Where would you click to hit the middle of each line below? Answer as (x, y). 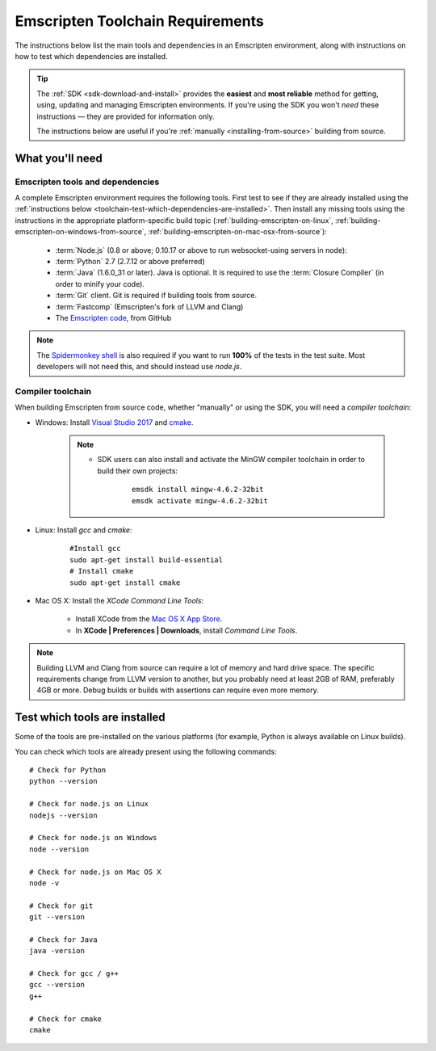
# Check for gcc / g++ (74, 974)
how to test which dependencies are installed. (92, 56)
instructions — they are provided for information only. (126, 116)
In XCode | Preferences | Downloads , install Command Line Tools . (187, 630)
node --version (59, 849)
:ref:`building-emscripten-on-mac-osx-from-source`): (237, 232)
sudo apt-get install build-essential (147, 560)
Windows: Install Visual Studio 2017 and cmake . (114, 422)
